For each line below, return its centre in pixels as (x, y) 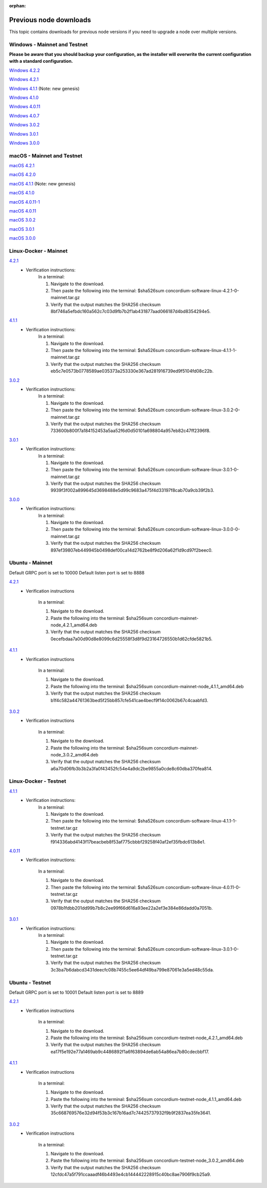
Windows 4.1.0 (24, 97)
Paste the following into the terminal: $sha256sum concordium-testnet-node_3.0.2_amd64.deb (147, 1161)
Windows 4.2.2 (24, 70)
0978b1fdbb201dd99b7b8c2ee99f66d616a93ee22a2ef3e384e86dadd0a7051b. (132, 908)
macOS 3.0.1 (22, 229)
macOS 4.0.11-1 (24, 202)
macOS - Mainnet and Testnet (46, 156)
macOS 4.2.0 (22, 175)
